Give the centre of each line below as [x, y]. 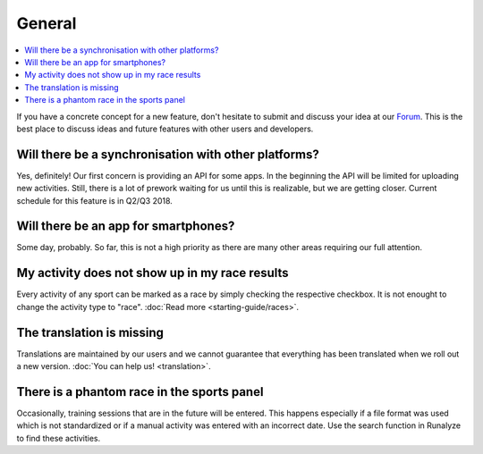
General [47, 23]
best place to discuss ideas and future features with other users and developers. [165, 129]
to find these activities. [59, 438]
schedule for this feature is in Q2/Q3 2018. [95, 200]
